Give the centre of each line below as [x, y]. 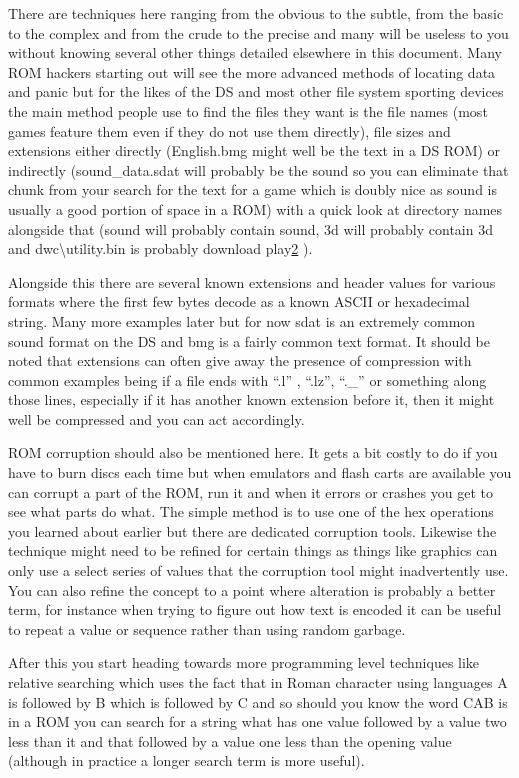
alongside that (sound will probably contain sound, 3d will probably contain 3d [250, 228]
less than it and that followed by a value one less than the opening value [230, 740]
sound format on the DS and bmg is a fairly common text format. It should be [249, 340]
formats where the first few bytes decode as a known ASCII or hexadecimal [239, 301]
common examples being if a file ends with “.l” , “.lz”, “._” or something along [247, 379]
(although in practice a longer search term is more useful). [186, 760]
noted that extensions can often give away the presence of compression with [240, 360]
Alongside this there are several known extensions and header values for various [252, 281]
